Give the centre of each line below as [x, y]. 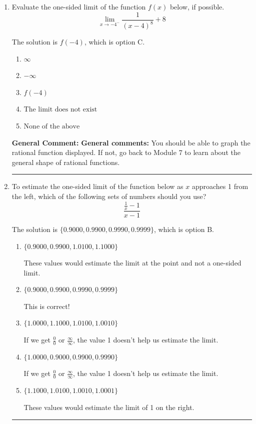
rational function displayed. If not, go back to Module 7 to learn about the [126, 152]
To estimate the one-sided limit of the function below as [97, 186]
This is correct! [47, 306]
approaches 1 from [220, 186]
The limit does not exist [60, 110]
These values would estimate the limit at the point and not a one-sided [132, 263]
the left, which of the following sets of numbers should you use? [109, 196]
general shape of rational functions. [66, 162]
